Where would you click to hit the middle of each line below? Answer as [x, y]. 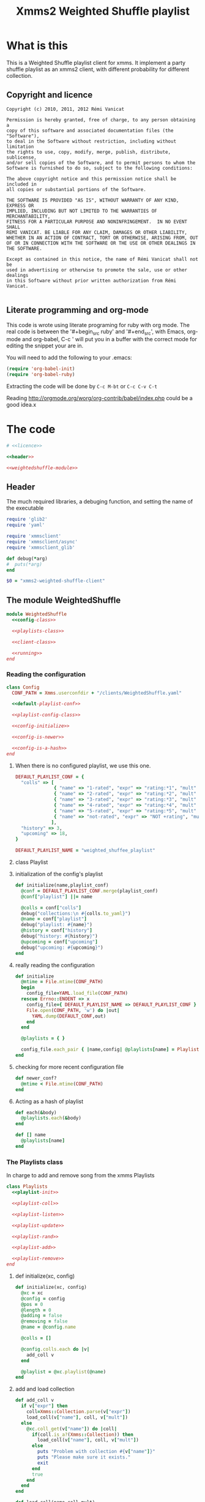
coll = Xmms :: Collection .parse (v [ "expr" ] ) [79, 1412]
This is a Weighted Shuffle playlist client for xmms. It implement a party [96, 62]
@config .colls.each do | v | [55, 1349]
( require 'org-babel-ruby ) [41, 375]
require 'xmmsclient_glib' [41, 547]
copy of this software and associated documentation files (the [90, 130]
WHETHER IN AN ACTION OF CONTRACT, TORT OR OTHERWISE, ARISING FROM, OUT [102, 238]
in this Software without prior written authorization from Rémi [91, 281]
